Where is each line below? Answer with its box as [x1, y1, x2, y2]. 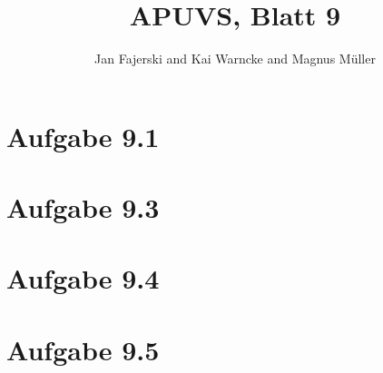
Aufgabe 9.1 [6, 117, 160, 154]
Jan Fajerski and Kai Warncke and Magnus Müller [94, 49, 376, 68]
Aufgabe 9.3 [6, 189, 160, 226]
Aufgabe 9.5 [6, 330, 160, 368]
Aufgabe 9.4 [6, 260, 160, 297]
